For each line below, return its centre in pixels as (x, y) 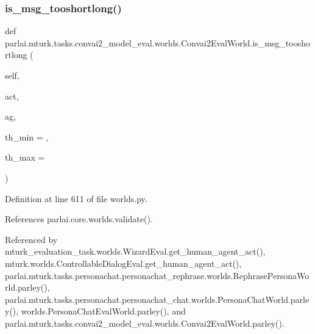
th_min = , (27, 136)
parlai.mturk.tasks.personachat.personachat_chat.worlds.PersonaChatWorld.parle (157, 299)
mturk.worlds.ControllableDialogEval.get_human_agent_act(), (123, 263)
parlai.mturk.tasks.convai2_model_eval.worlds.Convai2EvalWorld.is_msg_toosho (157, 42)
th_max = (25, 157)
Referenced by (31, 239)
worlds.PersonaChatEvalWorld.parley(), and (103, 311)
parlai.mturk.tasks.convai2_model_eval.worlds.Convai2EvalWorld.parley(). (145, 323)
